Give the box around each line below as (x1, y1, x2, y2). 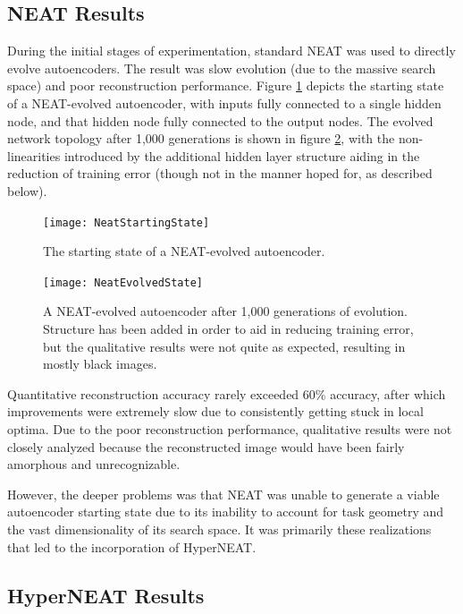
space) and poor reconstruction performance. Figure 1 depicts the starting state (7, 76, 444, 95)
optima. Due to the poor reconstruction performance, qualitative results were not (7, 420, 452, 439)
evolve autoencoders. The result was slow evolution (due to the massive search (7, 58, 436, 77)
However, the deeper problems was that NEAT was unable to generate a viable (7, 484, 440, 503)
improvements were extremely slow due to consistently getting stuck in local (7, 402, 424, 421)
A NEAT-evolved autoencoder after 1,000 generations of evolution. (43, 302, 408, 320)
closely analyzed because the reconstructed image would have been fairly (7, 437, 405, 456)
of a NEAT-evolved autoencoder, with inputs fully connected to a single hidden (7, 93, 442, 112)
